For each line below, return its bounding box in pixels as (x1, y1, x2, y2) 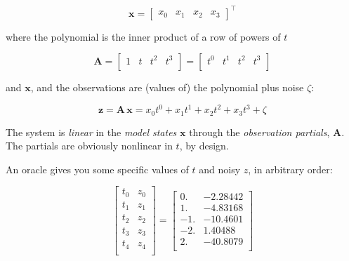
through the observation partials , (189, 124, 330, 139)
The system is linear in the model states (6, 124, 177, 139)
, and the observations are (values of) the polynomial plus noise (30, 80, 304, 95)
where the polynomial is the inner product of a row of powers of (6, 29, 281, 43)
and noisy (199, 161, 241, 176)
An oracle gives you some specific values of (6, 161, 189, 176)
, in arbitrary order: (248, 161, 333, 176)
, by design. (179, 138, 229, 153)
